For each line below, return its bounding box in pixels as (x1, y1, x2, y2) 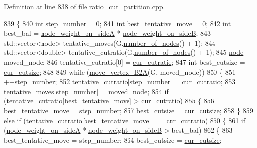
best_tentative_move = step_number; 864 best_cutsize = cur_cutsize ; (4, 134, 222, 145)
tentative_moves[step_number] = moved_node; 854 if (4, 86, 169, 96)
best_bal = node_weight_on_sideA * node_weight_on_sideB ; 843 (4, 28, 211, 38)
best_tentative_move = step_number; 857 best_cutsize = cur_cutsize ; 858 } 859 (4, 105, 253, 115)
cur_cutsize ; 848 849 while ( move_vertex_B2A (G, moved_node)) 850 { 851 (4, 66, 236, 77)
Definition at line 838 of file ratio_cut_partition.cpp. (4, 1, 165, 11)
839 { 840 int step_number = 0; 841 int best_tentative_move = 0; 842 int (4, 18, 231, 28)
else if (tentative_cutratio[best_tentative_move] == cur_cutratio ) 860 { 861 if (4, 115, 245, 125)
